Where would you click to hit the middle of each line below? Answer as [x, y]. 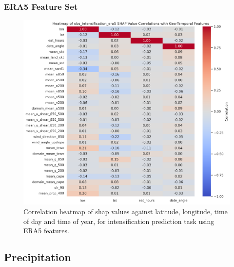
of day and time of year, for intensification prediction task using [119, 221]
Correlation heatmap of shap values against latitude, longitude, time [126, 211]
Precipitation [38, 257]
